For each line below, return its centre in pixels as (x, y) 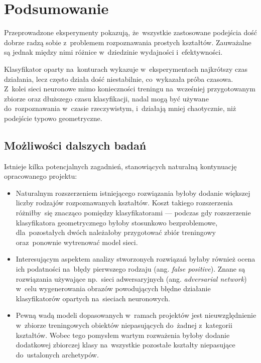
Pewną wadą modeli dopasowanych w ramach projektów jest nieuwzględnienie (136, 315)
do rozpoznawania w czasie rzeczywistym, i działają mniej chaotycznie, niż (120, 108)
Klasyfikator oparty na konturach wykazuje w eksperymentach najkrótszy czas (126, 69)
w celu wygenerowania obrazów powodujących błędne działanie (113, 288)
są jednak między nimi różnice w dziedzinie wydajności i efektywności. (113, 52)
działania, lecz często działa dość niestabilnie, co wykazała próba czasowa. (119, 79)
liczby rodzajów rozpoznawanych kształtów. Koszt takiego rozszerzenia (124, 203)
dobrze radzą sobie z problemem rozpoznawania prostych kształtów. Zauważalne (128, 42)
